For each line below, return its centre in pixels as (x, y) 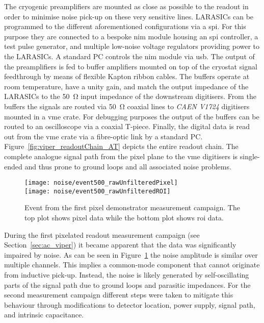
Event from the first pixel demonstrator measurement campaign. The (132, 207)
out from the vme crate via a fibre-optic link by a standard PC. (103, 136)
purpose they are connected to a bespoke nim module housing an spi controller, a (131, 36)
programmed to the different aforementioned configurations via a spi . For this (125, 26)
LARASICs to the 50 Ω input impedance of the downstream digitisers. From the (130, 96)
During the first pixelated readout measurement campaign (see (102, 234)
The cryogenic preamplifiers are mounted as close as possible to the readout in (126, 6)
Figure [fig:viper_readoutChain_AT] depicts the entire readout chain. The (121, 146)
